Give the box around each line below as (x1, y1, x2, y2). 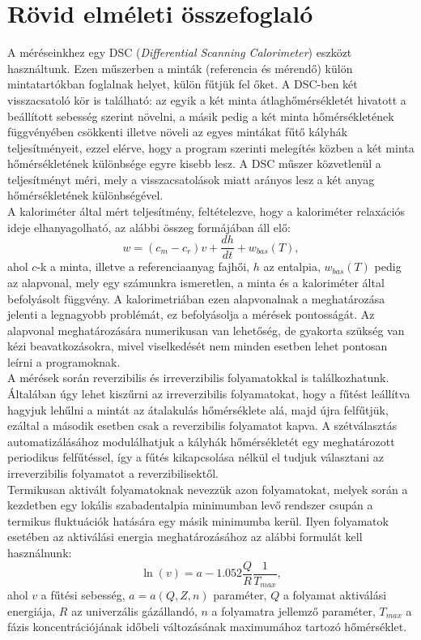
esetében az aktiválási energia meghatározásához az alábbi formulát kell (7, 528, 363, 545)
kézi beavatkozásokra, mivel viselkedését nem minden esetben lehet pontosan (7, 337, 388, 354)
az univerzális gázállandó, (71, 602, 198, 619)
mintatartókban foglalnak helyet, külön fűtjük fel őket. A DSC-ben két (7, 75, 358, 92)
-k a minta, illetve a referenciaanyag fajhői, (36, 258, 249, 275)
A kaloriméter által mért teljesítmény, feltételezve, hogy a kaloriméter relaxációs (7, 203, 406, 220)
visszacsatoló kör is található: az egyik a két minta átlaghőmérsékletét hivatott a (7, 91, 406, 108)
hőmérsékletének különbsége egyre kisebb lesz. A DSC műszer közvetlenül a (7, 155, 381, 172)
